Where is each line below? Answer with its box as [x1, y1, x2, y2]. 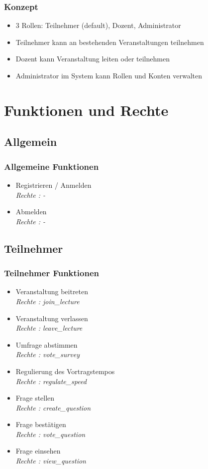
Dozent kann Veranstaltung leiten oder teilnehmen [15, 53, 170, 64]
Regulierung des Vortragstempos [15, 366, 115, 376]
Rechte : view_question [15, 456, 86, 466]
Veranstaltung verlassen [15, 313, 88, 323]
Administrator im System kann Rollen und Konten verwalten [15, 70, 203, 80]
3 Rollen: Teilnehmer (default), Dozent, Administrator [15, 20, 181, 30]
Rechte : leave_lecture [15, 323, 83, 333]
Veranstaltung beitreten [15, 286, 89, 297]
